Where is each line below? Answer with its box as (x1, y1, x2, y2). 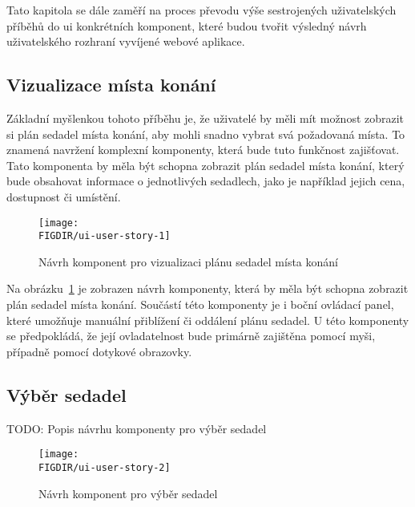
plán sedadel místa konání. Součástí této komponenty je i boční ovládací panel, (6, 296, 394, 313)
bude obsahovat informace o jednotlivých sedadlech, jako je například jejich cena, (6, 172, 405, 189)
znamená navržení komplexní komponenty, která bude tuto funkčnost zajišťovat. (6, 141, 400, 158)
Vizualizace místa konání (6, 72, 216, 97)
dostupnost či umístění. (6, 188, 121, 205)
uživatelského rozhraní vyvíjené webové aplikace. (6, 33, 245, 50)
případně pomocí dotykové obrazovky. (6, 343, 192, 359)
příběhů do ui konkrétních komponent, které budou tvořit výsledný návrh (6, 17, 367, 34)
